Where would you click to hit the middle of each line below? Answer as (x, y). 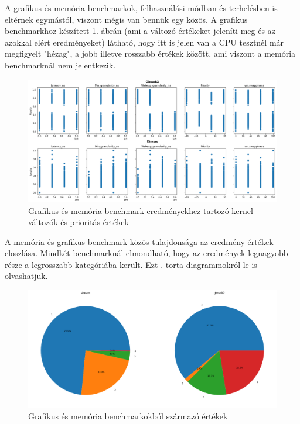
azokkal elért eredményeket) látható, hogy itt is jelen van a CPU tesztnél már (144, 42)
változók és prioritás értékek (79, 222)
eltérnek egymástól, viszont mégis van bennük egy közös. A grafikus (126, 19)
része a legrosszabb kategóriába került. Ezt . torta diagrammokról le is (131, 264)
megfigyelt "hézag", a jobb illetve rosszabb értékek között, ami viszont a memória (150, 54)
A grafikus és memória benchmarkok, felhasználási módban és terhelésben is (141, 8)
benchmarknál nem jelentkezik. (60, 65)
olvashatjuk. (26, 276)
